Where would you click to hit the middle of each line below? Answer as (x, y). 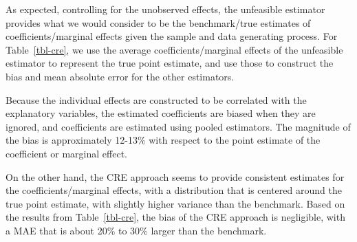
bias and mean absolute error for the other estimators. (120, 76)
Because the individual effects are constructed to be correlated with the (156, 99)
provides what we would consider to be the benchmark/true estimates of (158, 22)
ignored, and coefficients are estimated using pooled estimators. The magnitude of (178, 126)
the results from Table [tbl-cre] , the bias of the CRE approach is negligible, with (175, 217)
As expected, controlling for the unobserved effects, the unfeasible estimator (165, 9)
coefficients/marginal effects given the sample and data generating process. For (172, 36)
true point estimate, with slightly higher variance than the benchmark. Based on (175, 203)
